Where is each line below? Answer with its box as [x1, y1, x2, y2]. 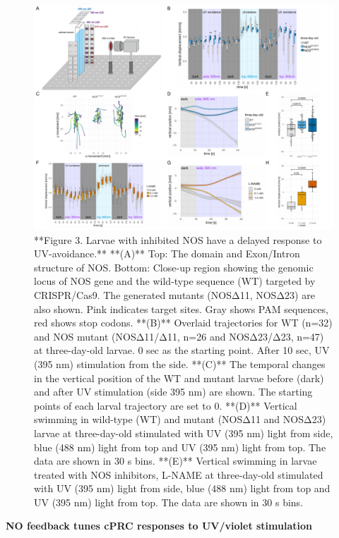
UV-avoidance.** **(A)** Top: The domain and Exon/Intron [34, 246, 300, 261]
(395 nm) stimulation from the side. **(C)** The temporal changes [34, 356, 326, 371]
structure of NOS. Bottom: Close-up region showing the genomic [34, 259, 314, 274]
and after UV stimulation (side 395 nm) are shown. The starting [34, 384, 313, 399]
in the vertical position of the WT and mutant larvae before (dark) [34, 370, 324, 385]
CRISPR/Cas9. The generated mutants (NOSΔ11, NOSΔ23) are [34, 287, 315, 302]
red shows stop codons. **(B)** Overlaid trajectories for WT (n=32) [34, 315, 333, 330]
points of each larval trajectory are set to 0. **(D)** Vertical [34, 398, 297, 412]
